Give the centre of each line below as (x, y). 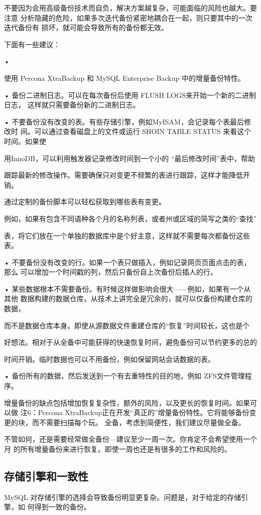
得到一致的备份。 (62, 507)
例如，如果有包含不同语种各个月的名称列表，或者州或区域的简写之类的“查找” (130, 218)
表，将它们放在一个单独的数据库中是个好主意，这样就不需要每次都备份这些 (127, 235)
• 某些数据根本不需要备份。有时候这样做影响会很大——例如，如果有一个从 (127, 288)
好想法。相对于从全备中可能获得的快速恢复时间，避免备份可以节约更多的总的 (130, 342)
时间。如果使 (25, 141)
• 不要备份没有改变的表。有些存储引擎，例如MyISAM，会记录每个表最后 (124, 121)
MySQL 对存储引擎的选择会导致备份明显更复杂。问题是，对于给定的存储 (123, 497)
